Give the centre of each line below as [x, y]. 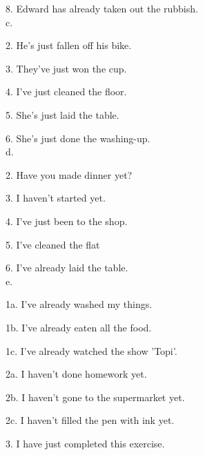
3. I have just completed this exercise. [85, 443]
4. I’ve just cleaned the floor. [66, 91]
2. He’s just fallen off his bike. [69, 45]
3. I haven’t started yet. [56, 198]
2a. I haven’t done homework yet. [76, 374]
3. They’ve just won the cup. [66, 68]
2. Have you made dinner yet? [69, 174]
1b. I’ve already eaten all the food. [79, 327]
